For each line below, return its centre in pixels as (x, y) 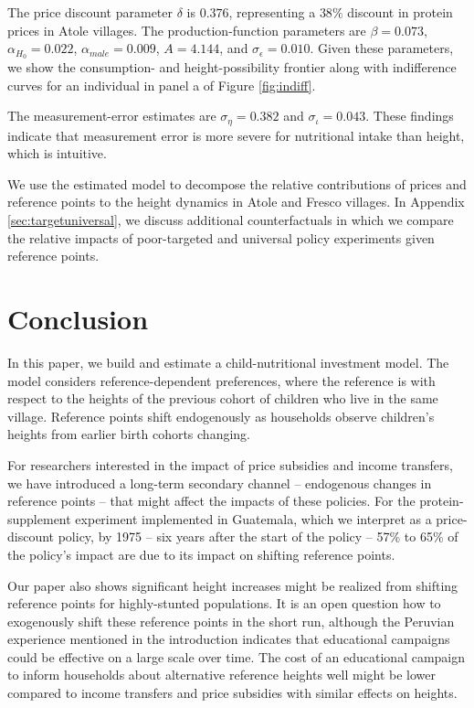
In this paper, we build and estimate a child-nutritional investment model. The (228, 362)
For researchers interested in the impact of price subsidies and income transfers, (230, 464)
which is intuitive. (57, 153)
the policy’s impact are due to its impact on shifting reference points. (201, 554)
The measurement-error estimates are (112, 116)
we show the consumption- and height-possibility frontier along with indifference (232, 67)
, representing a (272, 12)
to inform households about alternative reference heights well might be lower (222, 675)
